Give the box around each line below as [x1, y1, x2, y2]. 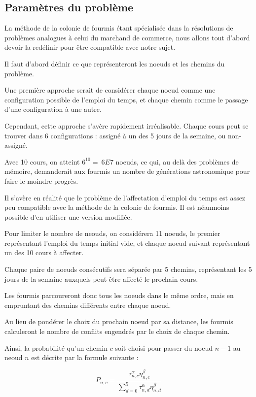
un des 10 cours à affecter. [4, 247, 84, 258]
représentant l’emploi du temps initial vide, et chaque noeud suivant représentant [4, 237, 250, 248]
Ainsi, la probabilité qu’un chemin [4, 342, 108, 353]
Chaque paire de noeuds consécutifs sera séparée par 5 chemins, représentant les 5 [4, 264, 252, 274]
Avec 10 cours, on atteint [4, 156, 80, 166]
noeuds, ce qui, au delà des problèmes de [115, 156, 239, 166]
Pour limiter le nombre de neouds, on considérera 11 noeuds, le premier [4, 228, 220, 238]
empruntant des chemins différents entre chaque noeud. [4, 299, 171, 310]
